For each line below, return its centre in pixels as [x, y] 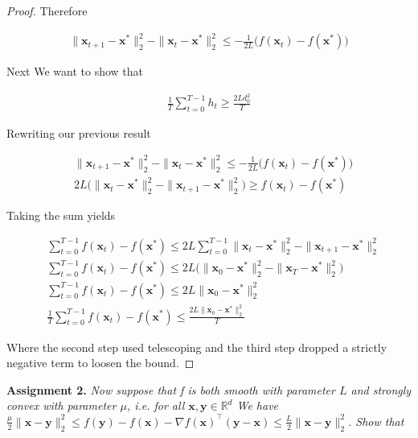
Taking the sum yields [61, 215]
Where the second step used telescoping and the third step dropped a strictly [197, 347]
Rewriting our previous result [79, 132]
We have [258, 405]
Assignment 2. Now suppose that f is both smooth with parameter [171, 389]
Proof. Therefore [47, 10]
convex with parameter [61, 405]
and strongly [381, 389]
